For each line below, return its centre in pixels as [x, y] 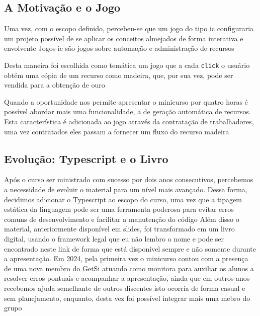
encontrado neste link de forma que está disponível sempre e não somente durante [130, 248]
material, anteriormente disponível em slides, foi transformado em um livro [119, 229]
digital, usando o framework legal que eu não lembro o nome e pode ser [114, 238]
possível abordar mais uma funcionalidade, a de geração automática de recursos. [127, 111]
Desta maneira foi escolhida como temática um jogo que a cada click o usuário [127, 65]
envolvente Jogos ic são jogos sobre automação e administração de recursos [119, 48]
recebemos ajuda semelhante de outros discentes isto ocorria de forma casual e [125, 288]
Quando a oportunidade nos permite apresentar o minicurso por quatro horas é [126, 101]
